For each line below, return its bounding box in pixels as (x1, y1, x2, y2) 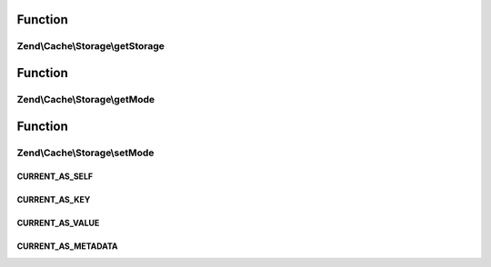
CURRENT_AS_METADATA (16, 241, 118, 252)
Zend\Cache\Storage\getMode (16, 93, 155, 105)
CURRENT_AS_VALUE (16, 218, 100, 229)
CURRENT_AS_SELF (16, 171, 94, 182)
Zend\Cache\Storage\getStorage (16, 40, 165, 53)
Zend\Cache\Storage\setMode (16, 146, 155, 159)
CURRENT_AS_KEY (16, 194, 91, 205)
